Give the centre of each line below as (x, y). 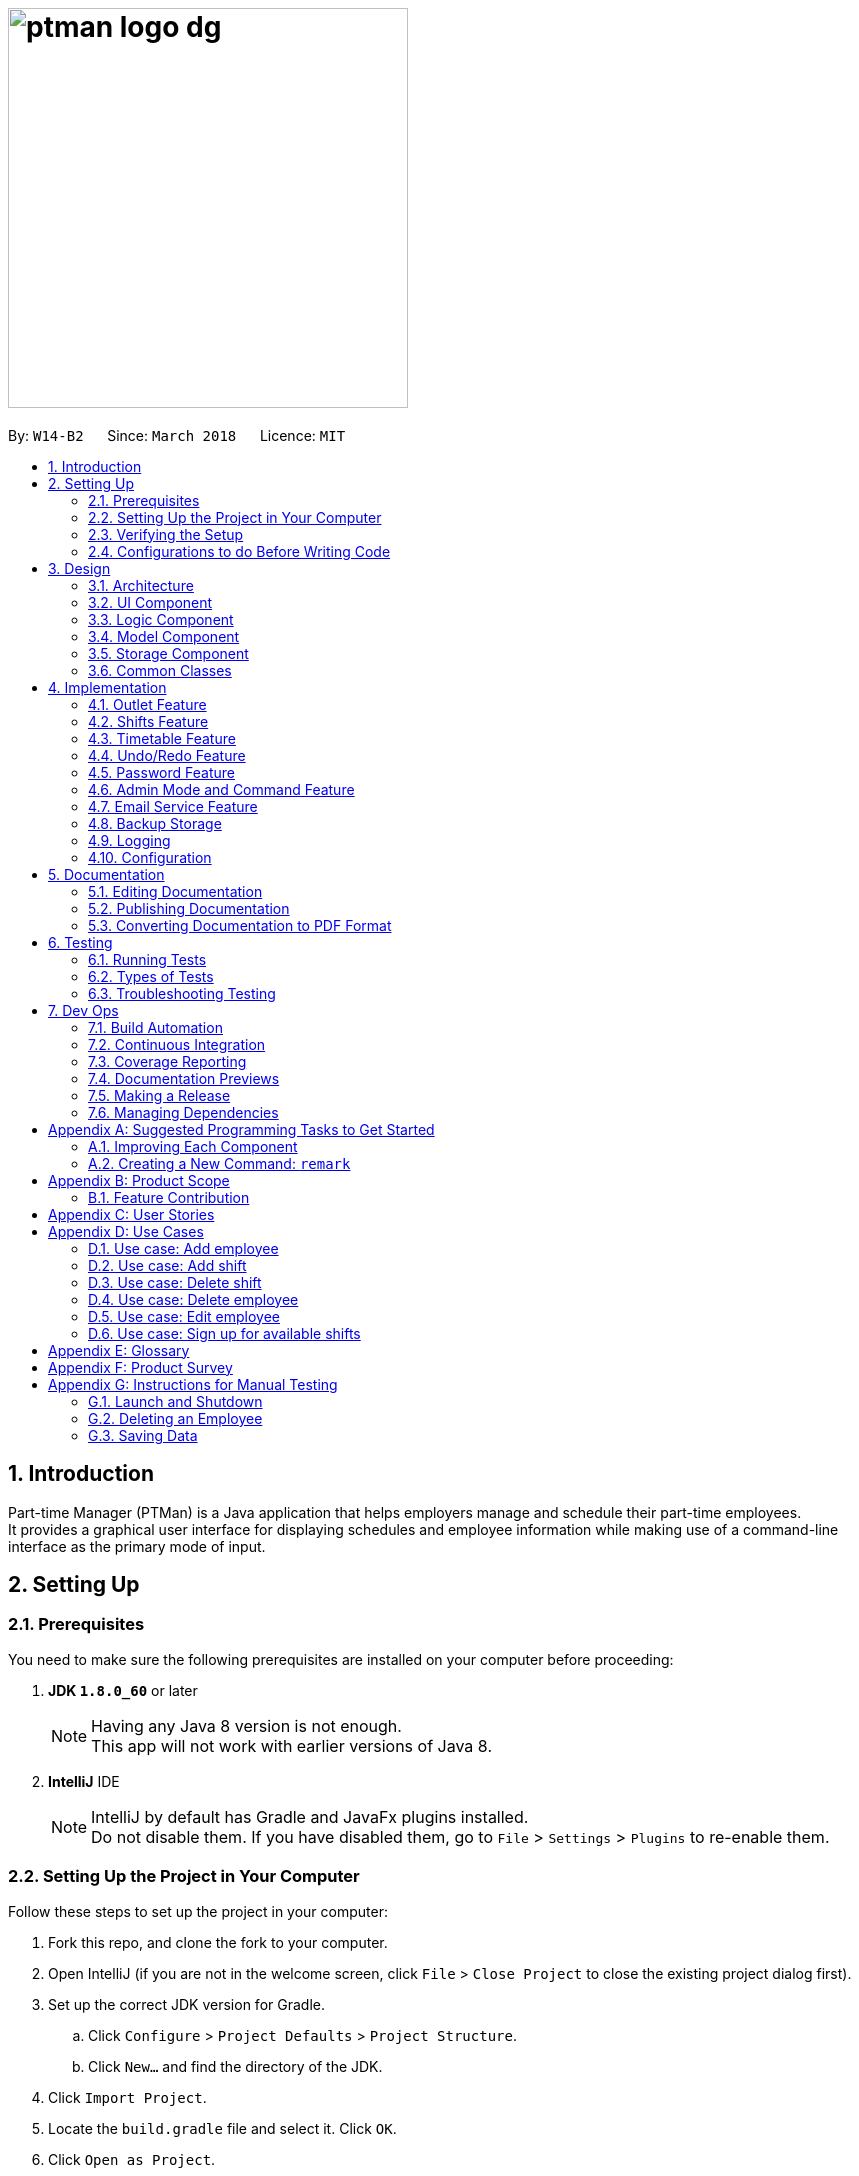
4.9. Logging (129, 840)
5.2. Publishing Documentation (189, 908)
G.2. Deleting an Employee (175, 1418)
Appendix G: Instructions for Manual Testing (193, 1384)
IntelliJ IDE (84, 1781)
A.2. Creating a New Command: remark (219, 1163)
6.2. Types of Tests (151, 976)
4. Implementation (107, 687)
